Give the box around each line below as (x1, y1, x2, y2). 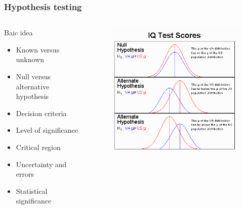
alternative (16, 81, 50, 91)
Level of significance (16, 125, 78, 135)
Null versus (16, 71, 51, 81)
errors (16, 169, 34, 179)
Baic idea (4, 27, 33, 38)
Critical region (16, 141, 61, 152)
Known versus (16, 44, 60, 55)
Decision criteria (16, 108, 67, 118)
